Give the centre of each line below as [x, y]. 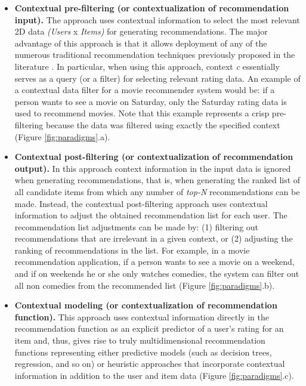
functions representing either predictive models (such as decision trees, [143, 352]
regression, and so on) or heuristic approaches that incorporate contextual [150, 364]
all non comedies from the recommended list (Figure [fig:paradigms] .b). [145, 285]
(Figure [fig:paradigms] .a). [62, 136]
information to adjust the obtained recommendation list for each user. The [151, 215]
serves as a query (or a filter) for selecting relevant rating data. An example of [157, 78]
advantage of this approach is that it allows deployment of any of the [141, 43]
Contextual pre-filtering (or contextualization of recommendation [152, 8]
